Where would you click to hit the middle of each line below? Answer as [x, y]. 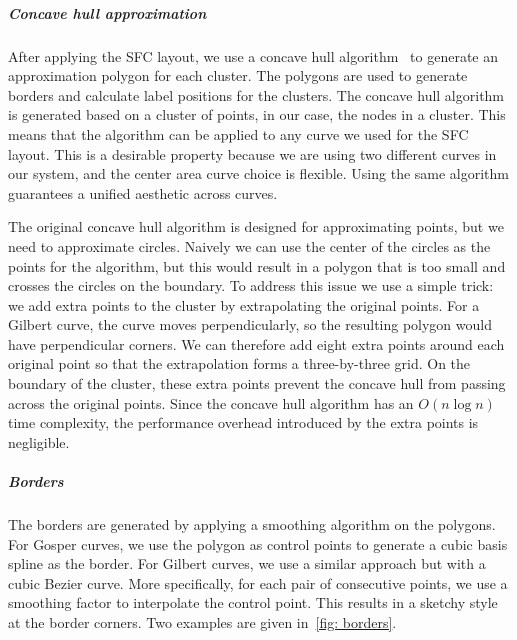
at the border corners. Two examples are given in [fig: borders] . [202, 621]
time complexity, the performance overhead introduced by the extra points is [243, 422]
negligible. [39, 441]
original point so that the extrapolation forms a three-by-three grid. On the [239, 363]
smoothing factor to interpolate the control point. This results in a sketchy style [253, 602]
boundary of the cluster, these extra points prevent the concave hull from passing [257, 383]
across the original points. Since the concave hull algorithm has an [211, 402]
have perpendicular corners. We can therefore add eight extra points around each [256, 343]
